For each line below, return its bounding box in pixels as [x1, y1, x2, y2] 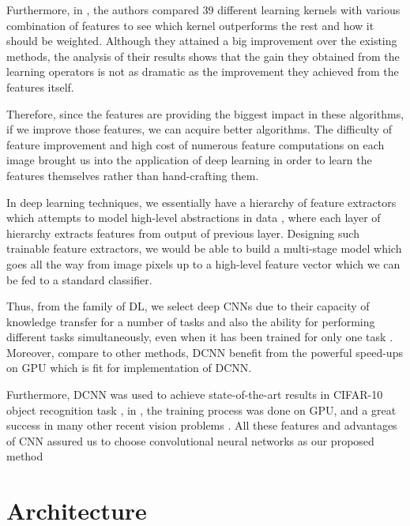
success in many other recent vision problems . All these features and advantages [6, 417, 397, 434]
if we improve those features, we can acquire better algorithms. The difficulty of [6, 121, 393, 137]
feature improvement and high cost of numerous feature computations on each [6, 136, 385, 152]
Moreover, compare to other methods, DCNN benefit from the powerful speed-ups [6, 344, 403, 360]
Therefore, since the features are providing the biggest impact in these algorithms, [6, 105, 404, 122]
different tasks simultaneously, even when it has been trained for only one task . [6, 329, 393, 345]
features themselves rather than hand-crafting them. [6, 167, 259, 183]
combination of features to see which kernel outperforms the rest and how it [6, 17, 374, 33]
